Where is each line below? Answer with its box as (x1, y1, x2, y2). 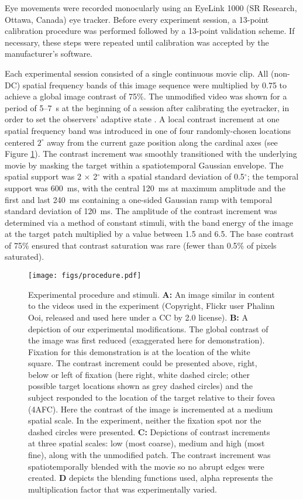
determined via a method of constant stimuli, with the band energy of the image (5, 216, 293, 228)
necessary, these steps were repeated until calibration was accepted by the (5, 36, 269, 48)
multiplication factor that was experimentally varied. (28, 483, 217, 495)
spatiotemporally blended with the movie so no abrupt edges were (28, 460, 264, 472)
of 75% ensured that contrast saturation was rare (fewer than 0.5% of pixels (5, 239, 277, 251)
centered (5, 136, 35, 148)
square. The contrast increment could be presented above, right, (28, 357, 257, 369)
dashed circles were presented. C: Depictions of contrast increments (28, 425, 270, 438)
